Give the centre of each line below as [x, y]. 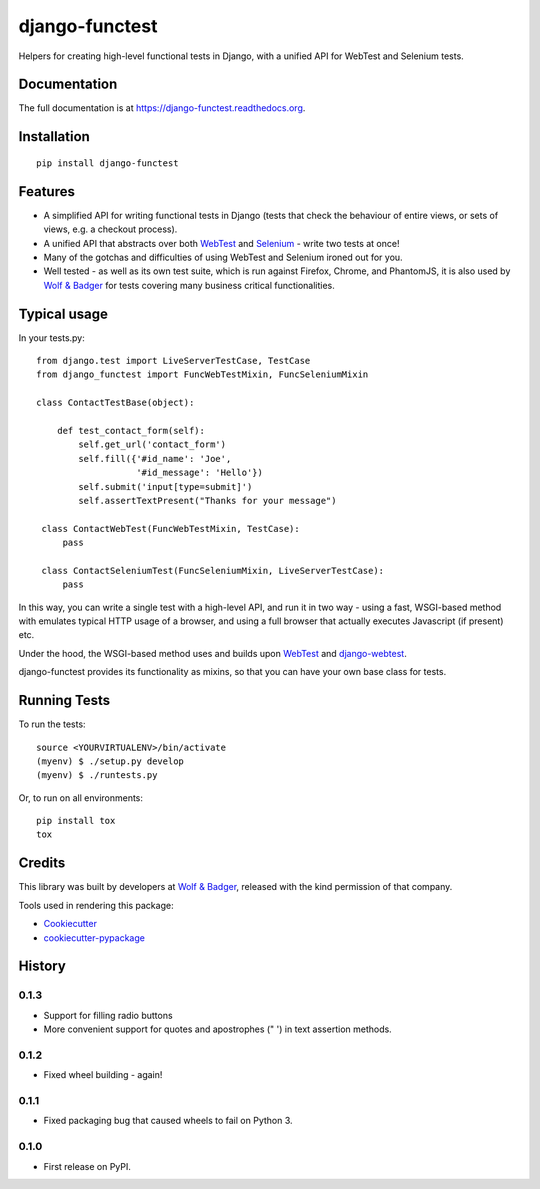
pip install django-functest [107, 163]
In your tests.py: [51, 337]
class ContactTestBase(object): [115, 403]
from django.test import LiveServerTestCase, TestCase [173, 361]
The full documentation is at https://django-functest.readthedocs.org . [162, 108]
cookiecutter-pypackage [94, 937]
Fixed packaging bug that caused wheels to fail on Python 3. [168, 1121]
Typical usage [63, 313]
